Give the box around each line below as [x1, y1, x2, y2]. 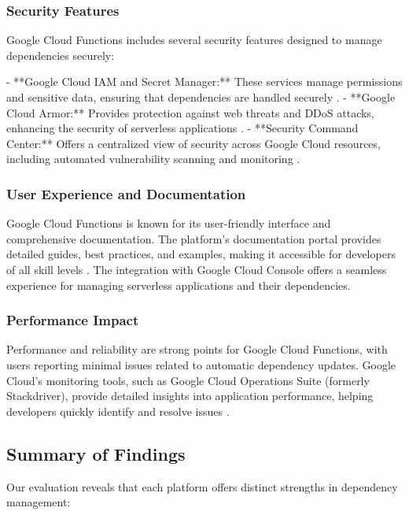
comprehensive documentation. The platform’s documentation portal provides [6, 230, 381, 246]
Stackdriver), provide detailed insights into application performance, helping [6, 387, 374, 404]
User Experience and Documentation [6, 183, 246, 203]
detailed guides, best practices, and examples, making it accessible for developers [6, 246, 396, 262]
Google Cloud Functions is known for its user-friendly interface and [6, 215, 331, 232]
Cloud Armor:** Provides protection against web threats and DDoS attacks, [6, 104, 374, 120]
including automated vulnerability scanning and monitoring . [6, 150, 300, 167]
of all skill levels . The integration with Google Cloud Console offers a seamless [6, 261, 387, 277]
